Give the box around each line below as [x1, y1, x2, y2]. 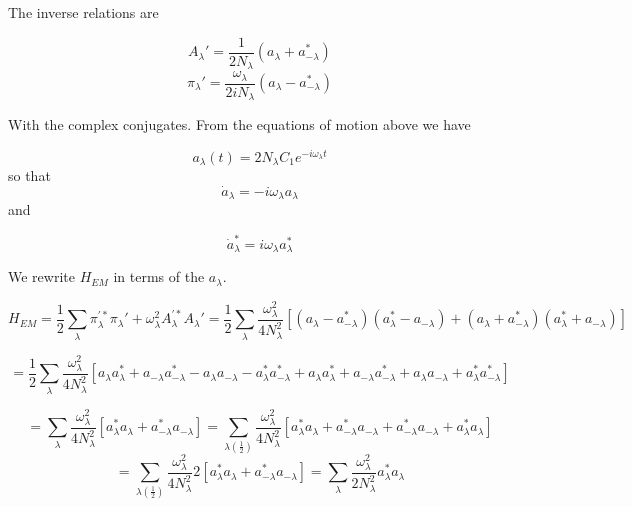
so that [8, 165, 51, 186]
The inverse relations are [8, 2, 159, 22]
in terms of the [113, 266, 205, 287]
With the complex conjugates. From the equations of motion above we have [8, 114, 471, 135]
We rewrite [8, 266, 75, 287]
